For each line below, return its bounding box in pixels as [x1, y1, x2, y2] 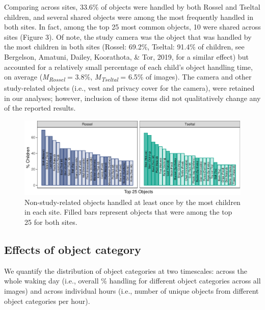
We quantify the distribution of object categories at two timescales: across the [4, 265, 247, 276]
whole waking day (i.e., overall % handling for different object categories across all [4, 275, 261, 286]
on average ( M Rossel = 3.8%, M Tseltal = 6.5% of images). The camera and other [4, 71, 252, 83]
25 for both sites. [24, 217, 77, 227]
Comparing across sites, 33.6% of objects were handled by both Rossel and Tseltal [4, 2, 260, 12]
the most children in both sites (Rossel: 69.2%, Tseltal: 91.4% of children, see [4, 41, 245, 52]
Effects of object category [4, 241, 141, 257]
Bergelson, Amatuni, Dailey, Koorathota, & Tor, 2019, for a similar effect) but [4, 51, 249, 62]
